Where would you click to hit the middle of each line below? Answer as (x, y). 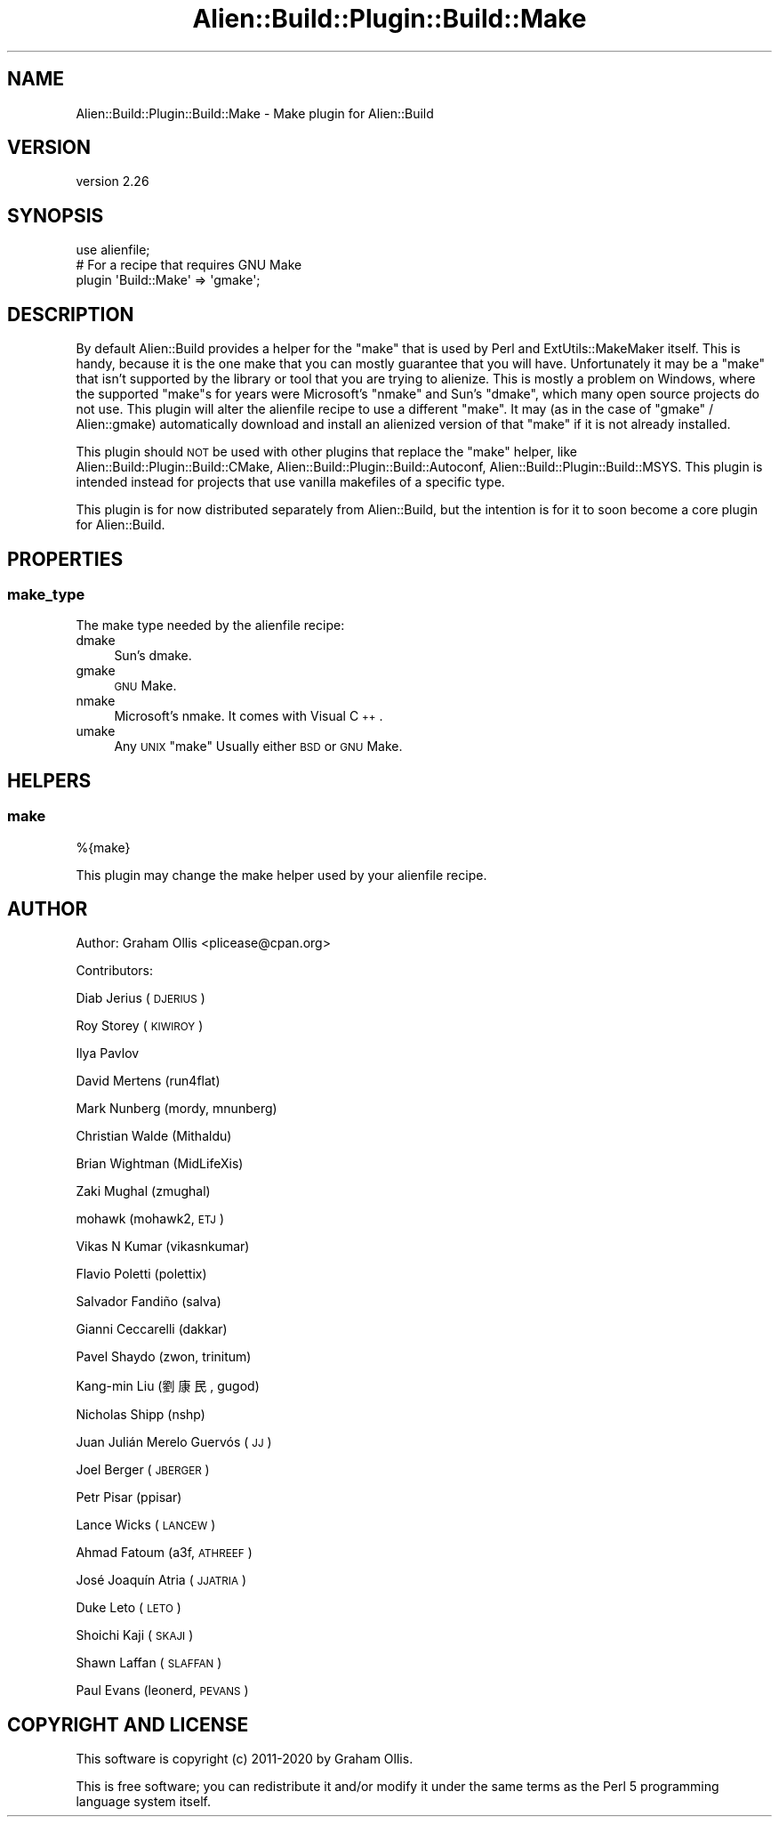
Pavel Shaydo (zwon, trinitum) (164, 1357)
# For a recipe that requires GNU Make (189, 265)
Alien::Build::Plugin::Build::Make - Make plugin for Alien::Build (255, 113)
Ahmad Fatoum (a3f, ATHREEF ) (164, 1553)
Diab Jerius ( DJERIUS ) (141, 998)
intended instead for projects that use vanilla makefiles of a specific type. (290, 482)
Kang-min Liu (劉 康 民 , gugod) (168, 1386)
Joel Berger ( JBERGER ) (143, 1470)
